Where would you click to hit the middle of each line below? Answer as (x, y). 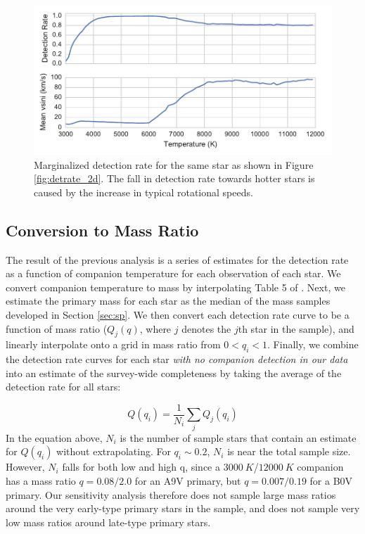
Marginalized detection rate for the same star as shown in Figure (174, 164)
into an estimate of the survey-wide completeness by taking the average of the (174, 373)
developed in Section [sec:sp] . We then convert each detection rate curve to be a (178, 314)
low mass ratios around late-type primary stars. (108, 522)
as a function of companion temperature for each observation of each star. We (173, 273)
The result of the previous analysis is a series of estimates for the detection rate (177, 259)
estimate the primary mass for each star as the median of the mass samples (168, 301)
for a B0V (331, 480)
